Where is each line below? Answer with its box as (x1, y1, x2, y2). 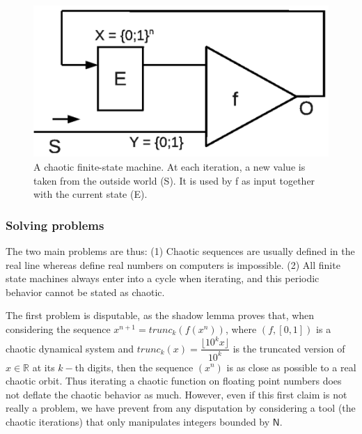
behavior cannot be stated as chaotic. (6, 284, 165, 299)
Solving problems (6, 216, 104, 233)
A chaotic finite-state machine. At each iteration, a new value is (33, 160, 306, 174)
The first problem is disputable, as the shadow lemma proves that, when (6, 308, 315, 323)
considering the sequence (6, 322, 111, 336)
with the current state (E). (33, 187, 148, 201)
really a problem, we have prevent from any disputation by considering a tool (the (6, 401, 356, 415)
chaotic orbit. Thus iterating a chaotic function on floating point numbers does (6, 373, 342, 388)
